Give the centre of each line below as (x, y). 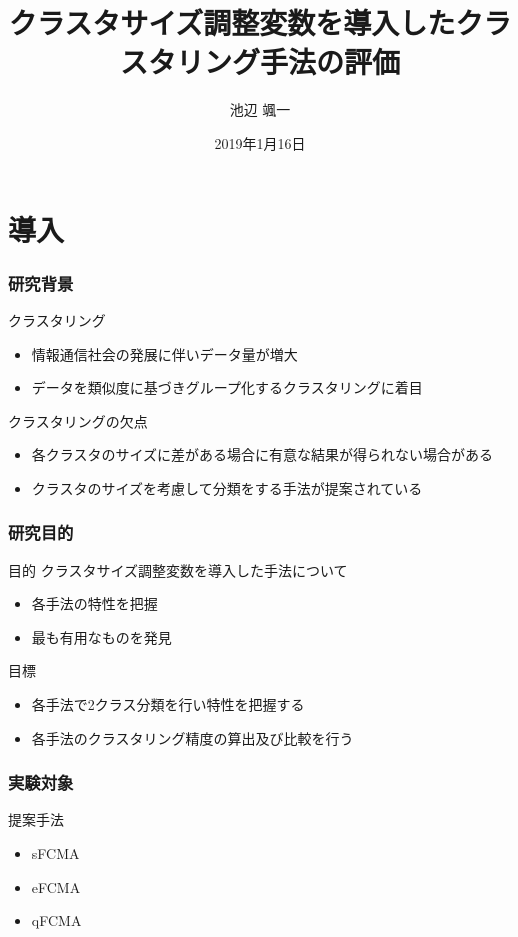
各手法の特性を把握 (94, 603)
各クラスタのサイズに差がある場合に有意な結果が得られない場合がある (262, 454)
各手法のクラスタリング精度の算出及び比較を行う (192, 737)
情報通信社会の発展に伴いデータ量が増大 (164, 353)
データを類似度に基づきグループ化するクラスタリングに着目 (227, 387)
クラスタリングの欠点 (78, 420)
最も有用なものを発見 (101, 636)
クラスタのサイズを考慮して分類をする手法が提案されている (227, 487)
